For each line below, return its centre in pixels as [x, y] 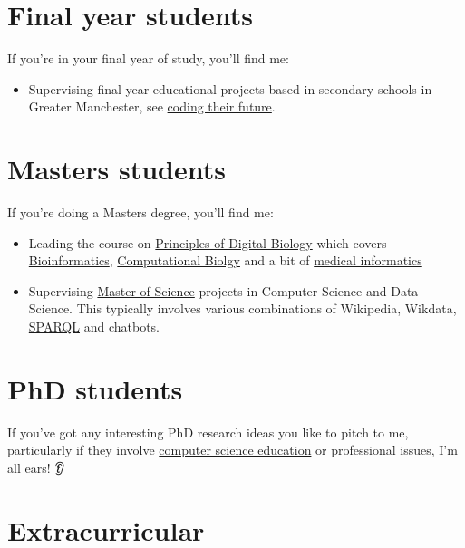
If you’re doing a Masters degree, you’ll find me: [140, 212]
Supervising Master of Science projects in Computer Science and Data [223, 290]
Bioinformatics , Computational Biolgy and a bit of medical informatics [225, 260]
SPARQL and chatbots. [94, 326]
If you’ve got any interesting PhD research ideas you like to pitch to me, [208, 432]
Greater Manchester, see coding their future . [152, 106]
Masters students [116, 169]
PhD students [95, 388]
